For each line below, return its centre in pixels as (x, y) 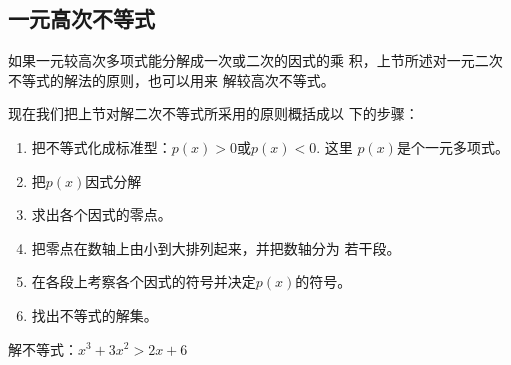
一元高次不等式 (81, 18)
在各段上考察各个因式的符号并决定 (143, 281)
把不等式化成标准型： (101, 146)
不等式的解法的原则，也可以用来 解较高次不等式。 (171, 79)
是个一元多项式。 (452, 146)
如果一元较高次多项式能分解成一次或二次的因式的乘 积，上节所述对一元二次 (255, 60)
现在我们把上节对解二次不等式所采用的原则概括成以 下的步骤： (213, 113)
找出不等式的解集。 (94, 314)
